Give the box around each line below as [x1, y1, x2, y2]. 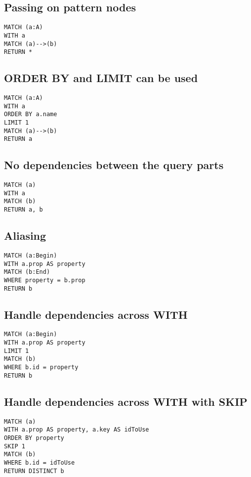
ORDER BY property [4, 434, 64, 441]
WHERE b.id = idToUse [4, 459, 75, 466]
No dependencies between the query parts [4, 157, 224, 173]
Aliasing [4, 228, 46, 243]
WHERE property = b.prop [4, 276, 85, 284]
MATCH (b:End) [4, 268, 50, 276]
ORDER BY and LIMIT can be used [4, 70, 198, 86]
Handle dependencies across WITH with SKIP [4, 393, 248, 409]
